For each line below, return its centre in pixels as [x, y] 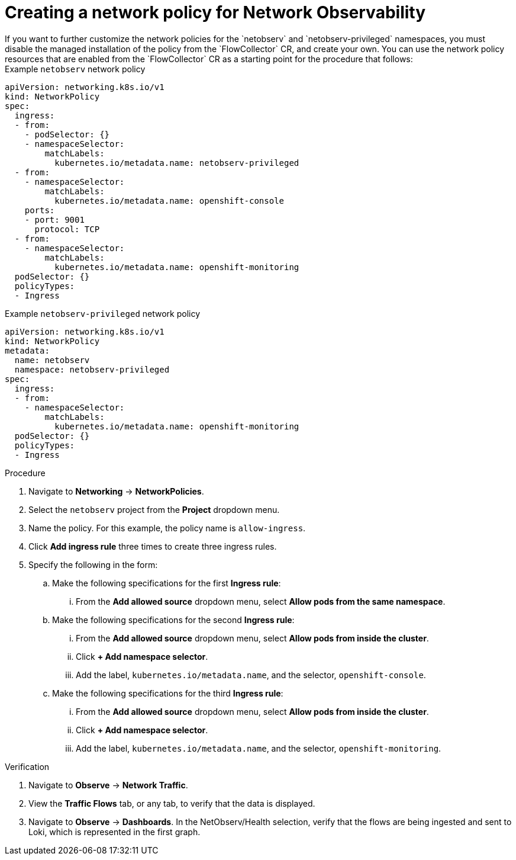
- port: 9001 [54, 219]
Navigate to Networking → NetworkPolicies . [116, 491]
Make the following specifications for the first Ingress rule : [167, 583]
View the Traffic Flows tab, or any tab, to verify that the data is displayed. [172, 803]
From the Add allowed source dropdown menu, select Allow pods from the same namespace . [261, 601]
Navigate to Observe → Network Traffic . [108, 785]
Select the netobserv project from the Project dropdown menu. [154, 509]
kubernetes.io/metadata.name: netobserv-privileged [177, 163]
